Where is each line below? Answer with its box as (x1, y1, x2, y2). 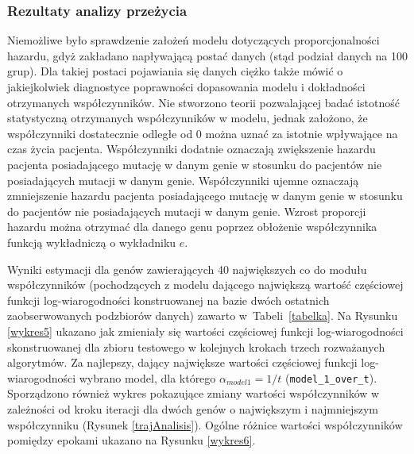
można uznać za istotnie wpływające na (205, 125, 398, 141)
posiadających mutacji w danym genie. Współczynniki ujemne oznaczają (7, 171, 359, 188)
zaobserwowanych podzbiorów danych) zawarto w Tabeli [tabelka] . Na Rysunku (7, 307, 398, 324)
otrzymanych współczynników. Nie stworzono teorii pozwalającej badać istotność (7, 94, 400, 110)
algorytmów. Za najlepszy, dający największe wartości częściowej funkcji (7, 354, 358, 371)
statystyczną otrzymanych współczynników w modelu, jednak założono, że (7, 110, 368, 126)
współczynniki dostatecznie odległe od (7, 125, 193, 141)
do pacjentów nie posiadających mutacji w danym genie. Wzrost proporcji (7, 202, 366, 219)
